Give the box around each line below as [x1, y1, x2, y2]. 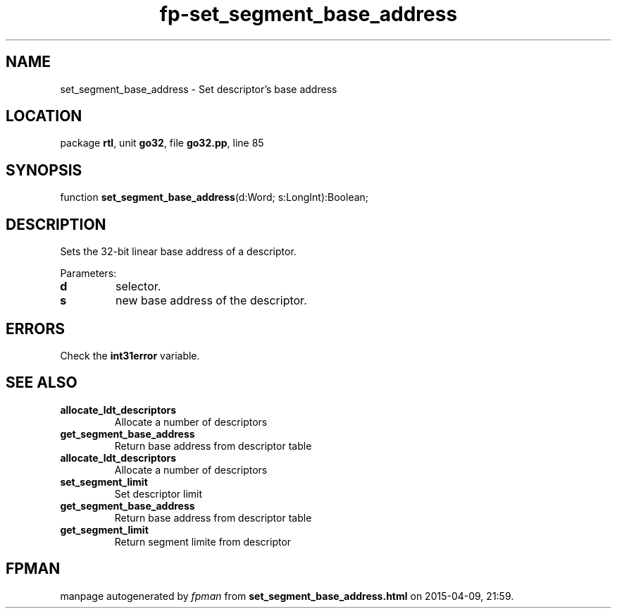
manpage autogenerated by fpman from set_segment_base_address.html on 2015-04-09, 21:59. [60, 589, 514, 602]
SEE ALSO [6, 374, 77, 392]
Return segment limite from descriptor [114, 535, 292, 548]
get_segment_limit [60, 523, 149, 536]
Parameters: [60, 267, 117, 280]
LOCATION [6, 107, 82, 125]
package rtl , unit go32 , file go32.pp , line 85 [60, 137, 264, 149]
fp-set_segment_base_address [159, 2, 458, 26]
